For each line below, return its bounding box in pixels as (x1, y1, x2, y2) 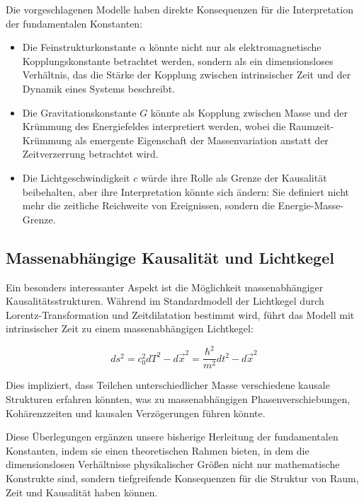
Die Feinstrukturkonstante (22, 40, 137, 54)
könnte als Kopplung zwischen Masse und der (150, 105, 348, 119)
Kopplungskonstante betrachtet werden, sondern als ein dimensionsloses (22, 53, 334, 68)
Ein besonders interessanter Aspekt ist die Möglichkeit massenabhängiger (6, 279, 324, 294)
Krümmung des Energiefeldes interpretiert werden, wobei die (22, 119, 286, 134)
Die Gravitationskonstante (22, 105, 137, 119)
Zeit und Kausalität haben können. (6, 484, 158, 499)
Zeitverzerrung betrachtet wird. (22, 146, 159, 161)
